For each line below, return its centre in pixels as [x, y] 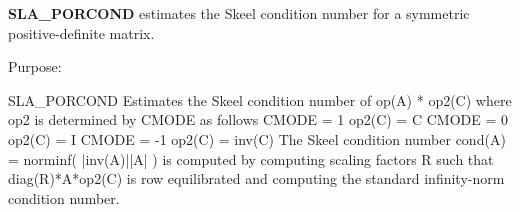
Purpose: [35, 66]
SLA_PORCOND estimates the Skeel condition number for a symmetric [239, 13]
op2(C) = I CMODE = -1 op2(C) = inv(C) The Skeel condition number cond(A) [257, 138]
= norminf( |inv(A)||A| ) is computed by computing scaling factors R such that [251, 158]
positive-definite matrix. [81, 32]
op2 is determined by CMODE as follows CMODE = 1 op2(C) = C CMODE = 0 [258, 119]
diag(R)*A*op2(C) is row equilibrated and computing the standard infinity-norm [256, 178]
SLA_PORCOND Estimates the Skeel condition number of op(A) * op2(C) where [260, 99]
